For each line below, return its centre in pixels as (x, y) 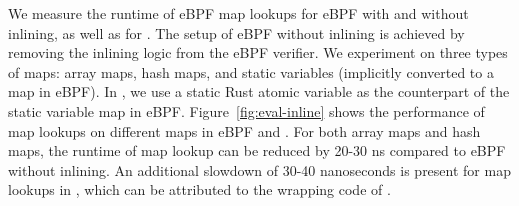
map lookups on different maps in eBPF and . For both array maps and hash (244, 130)
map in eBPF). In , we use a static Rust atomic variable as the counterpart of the (259, 91)
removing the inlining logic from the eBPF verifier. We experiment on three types (258, 52)
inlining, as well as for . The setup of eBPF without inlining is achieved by (236, 32)
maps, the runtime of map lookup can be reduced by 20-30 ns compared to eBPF (257, 150)
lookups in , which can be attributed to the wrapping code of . (199, 189)
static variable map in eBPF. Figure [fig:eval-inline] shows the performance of (246, 110)
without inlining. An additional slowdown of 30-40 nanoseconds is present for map (259, 169)
